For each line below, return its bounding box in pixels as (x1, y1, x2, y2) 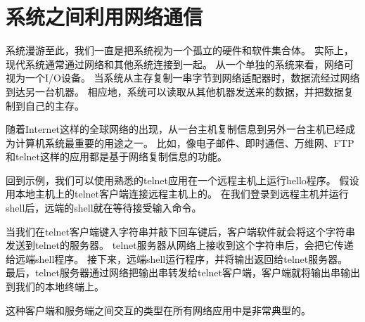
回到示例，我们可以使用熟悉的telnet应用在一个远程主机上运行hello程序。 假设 (6, 172, 359, 187)
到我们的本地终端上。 (6, 279, 104, 294)
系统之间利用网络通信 (6, 2, 203, 31)
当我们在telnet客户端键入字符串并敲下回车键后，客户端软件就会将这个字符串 (6, 224, 355, 238)
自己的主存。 (25, 98, 84, 112)
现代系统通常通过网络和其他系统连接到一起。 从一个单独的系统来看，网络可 (6, 56, 354, 71)
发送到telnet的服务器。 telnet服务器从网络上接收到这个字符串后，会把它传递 (6, 238, 354, 252)
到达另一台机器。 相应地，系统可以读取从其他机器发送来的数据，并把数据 (6, 84, 344, 98)
